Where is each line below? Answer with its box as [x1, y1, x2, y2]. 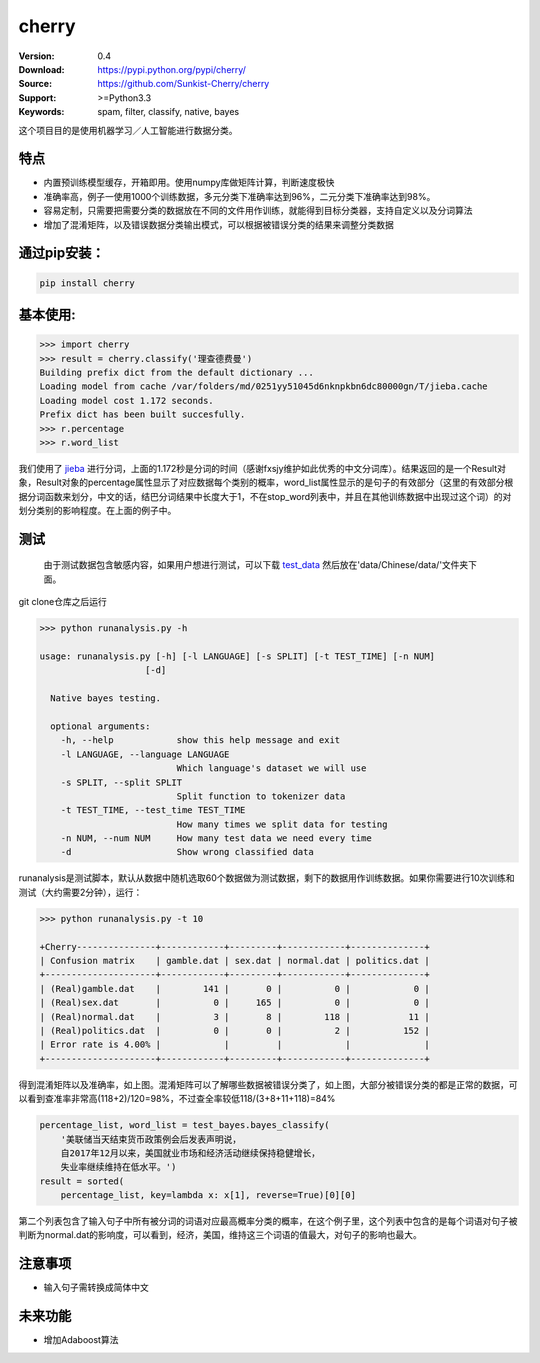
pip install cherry [39, 277, 135, 289]
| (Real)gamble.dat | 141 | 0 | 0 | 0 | [39, 983, 430, 994]
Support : [18, 91, 57, 104]
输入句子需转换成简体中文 [43, 1281, 149, 1294]
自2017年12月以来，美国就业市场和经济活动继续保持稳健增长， [60, 1147, 320, 1159]
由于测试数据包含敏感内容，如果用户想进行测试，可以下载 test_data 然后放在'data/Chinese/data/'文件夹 [43, 559, 469, 571]
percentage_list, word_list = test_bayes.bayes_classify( [39, 1120, 330, 1131]
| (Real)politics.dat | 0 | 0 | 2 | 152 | [39, 1025, 430, 1036]
